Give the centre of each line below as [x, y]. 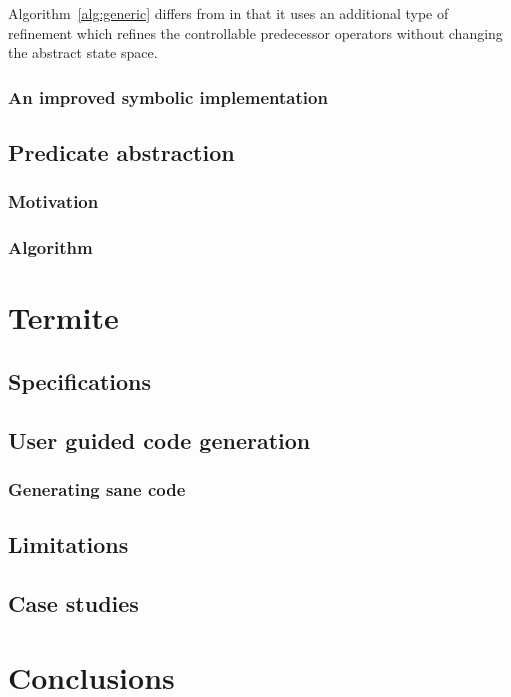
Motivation [53, 201]
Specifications [80, 380]
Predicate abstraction [121, 152]
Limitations [68, 544]
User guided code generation [159, 439]
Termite [63, 317]
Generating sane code [97, 488]
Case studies [73, 603]
